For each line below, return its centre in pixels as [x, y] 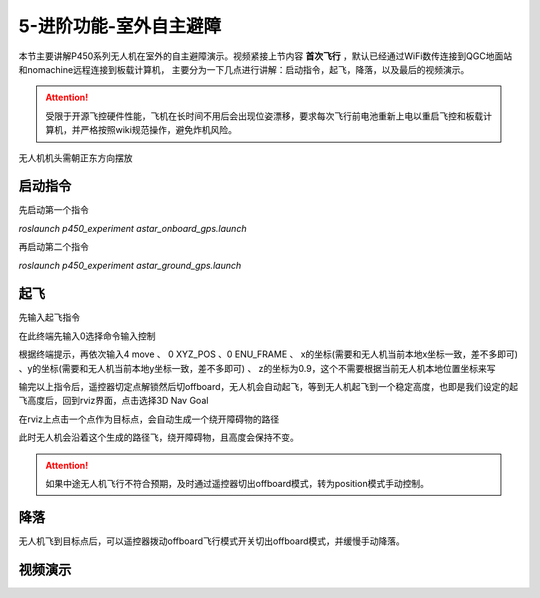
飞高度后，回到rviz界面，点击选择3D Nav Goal [113, 401]
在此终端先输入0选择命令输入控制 [87, 336]
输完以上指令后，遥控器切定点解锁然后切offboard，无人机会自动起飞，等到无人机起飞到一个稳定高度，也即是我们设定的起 [268, 387]
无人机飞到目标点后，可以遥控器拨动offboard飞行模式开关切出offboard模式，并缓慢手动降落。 [211, 541]
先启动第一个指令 [53, 210]
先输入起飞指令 [49, 317]
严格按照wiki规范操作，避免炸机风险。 [158, 130]
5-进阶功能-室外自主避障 [120, 26]
